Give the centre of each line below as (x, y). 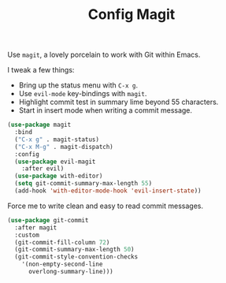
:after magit (36, 227)
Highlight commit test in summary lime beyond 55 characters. (119, 102)
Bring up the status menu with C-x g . (78, 85)
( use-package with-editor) (59, 176)
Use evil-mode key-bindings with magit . (83, 94)
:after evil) (43, 169)
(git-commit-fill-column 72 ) (62, 242)
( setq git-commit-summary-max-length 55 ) (83, 184)
